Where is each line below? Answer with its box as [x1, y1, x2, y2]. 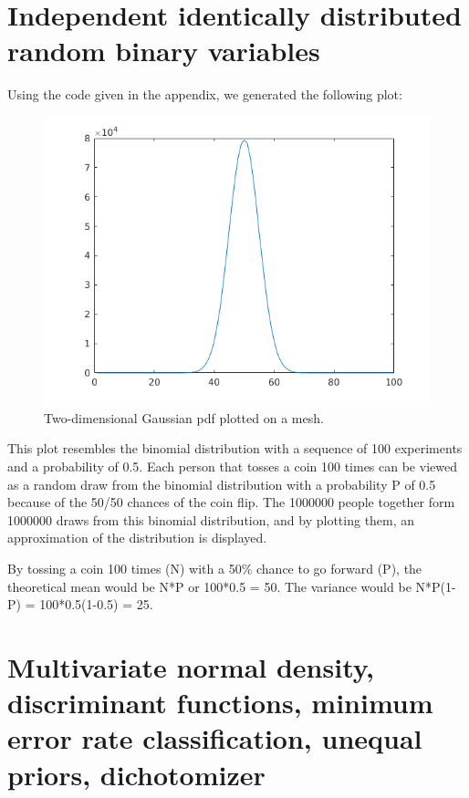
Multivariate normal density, [7, 648, 374, 685]
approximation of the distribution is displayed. [7, 528, 267, 547]
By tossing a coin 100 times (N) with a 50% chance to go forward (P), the [7, 559, 422, 578]
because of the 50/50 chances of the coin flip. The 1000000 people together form [7, 492, 455, 512]
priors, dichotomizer [7, 755, 266, 793]
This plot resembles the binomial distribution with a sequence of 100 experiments [7, 439, 463, 458]
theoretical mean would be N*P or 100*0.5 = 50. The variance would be [7, 576, 412, 596]
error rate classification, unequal [7, 720, 422, 757]
